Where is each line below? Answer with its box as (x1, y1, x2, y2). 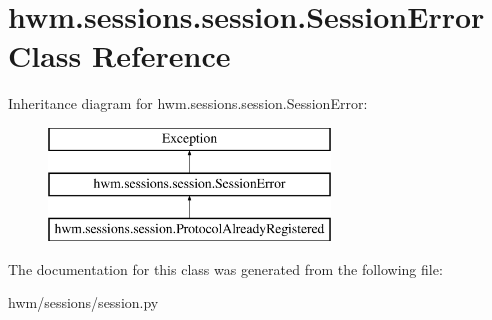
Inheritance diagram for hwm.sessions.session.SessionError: (8, 93, 368, 114)
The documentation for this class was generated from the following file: (8, 258, 443, 279)
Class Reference (8, 35, 231, 76)
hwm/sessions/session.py (8, 292, 159, 313)
